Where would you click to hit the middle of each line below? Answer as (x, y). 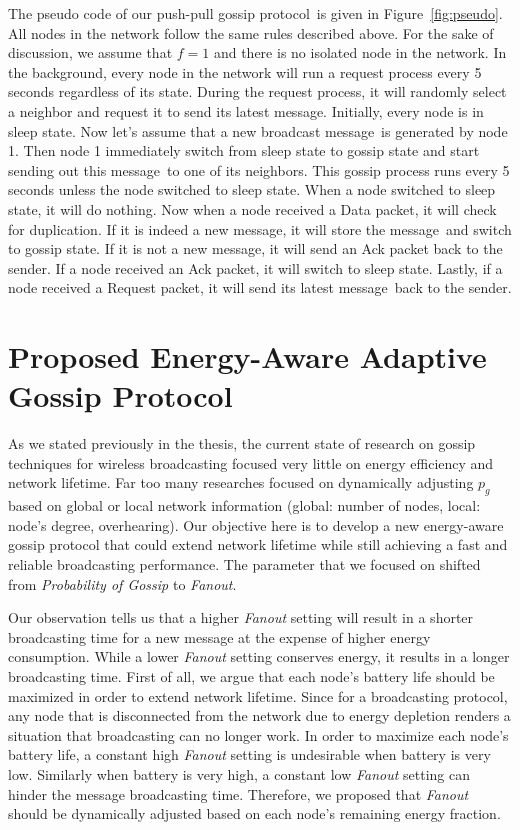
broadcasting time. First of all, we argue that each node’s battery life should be (251, 675)
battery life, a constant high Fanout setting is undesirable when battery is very (249, 754)
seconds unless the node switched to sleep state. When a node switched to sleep (252, 189)
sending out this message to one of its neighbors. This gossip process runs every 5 (259, 169)
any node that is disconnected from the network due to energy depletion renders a (259, 715)
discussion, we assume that (90, 52)
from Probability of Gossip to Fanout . (122, 583)
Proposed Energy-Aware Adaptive (247, 356)
